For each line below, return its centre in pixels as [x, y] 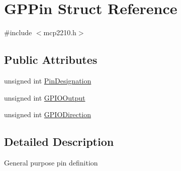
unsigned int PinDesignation [48, 80]
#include [18, 32]
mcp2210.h [60, 32]
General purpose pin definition [51, 162]
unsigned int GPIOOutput [45, 97]
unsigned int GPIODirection [48, 114]
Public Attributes [51, 60]
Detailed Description [59, 142]
